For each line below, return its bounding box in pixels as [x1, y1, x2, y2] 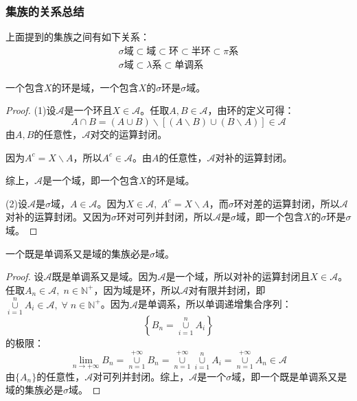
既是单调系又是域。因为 [51, 269, 158, 284]
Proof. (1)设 [5, 103, 56, 117]
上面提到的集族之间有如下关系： [5, 30, 150, 44]
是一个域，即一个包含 [43, 173, 139, 187]
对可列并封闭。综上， [93, 369, 189, 383]
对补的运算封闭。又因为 [5, 209, 111, 224]
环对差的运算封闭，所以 [233, 196, 340, 210]
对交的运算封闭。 [90, 127, 168, 141]
